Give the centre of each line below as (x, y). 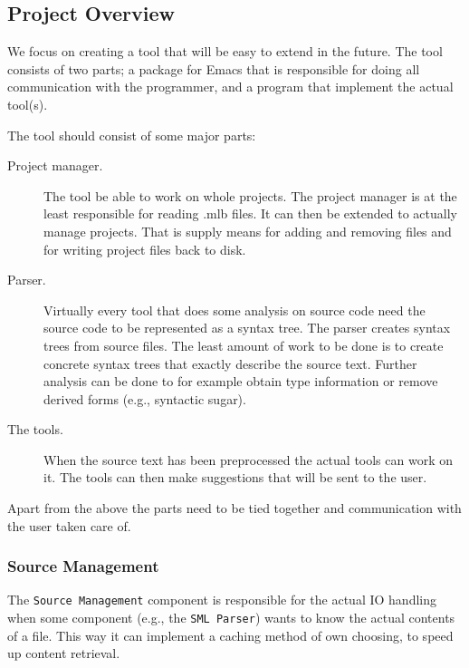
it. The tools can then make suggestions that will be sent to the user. (235, 477)
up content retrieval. (64, 653)
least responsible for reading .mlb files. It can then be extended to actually (250, 213)
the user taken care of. (69, 525)
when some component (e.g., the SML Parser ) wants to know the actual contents (231, 618)
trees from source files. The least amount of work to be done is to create (244, 345)
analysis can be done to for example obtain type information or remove (241, 381)
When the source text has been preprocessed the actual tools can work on (249, 459)
